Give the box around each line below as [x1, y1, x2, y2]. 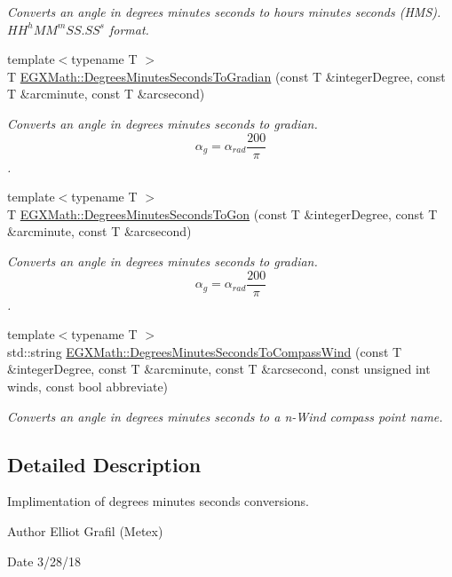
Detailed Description [7, 450, 202, 478]
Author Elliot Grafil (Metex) [7, 522, 163, 541]
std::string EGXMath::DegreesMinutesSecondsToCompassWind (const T [7, 342, 402, 360]
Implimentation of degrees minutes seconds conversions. [7, 492, 310, 510]
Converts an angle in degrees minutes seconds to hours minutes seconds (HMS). [7, 3, 441, 20]
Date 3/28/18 [7, 551, 82, 570]
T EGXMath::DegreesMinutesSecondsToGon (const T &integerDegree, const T [7, 204, 438, 223]
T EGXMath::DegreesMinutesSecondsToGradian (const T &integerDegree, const [7, 67, 446, 85]
